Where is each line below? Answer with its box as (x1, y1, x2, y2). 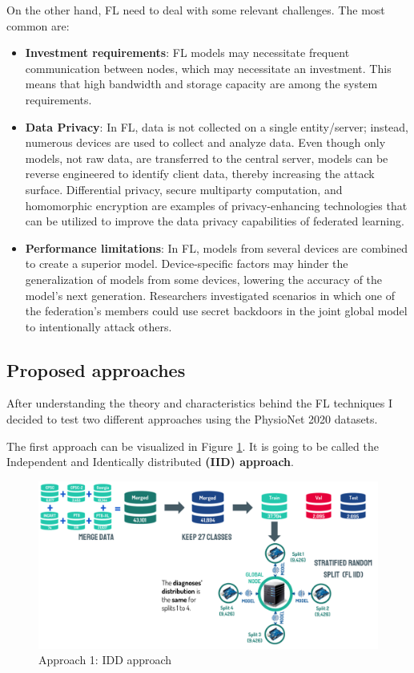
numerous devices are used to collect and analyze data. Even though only (25, 134, 386, 151)
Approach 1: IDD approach (38, 651, 172, 668)
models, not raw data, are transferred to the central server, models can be (25, 149, 388, 166)
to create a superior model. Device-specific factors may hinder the (25, 255, 348, 272)
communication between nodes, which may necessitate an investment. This (25, 59, 392, 76)
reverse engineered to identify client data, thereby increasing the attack (25, 165, 375, 182)
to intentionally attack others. (25, 318, 172, 334)
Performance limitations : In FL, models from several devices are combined (25, 239, 408, 256)
